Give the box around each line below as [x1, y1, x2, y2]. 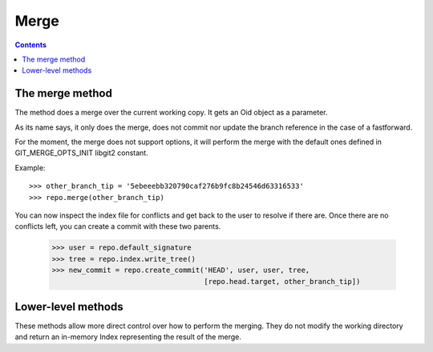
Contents [14, 40, 47, 50]
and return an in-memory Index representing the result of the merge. [14, 332, 242, 342]
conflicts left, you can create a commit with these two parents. [14, 222, 221, 231]
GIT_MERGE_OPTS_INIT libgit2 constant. [14, 148, 148, 158]
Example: [14, 162, 46, 172]
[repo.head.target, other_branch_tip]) [204, 277, 361, 286]
